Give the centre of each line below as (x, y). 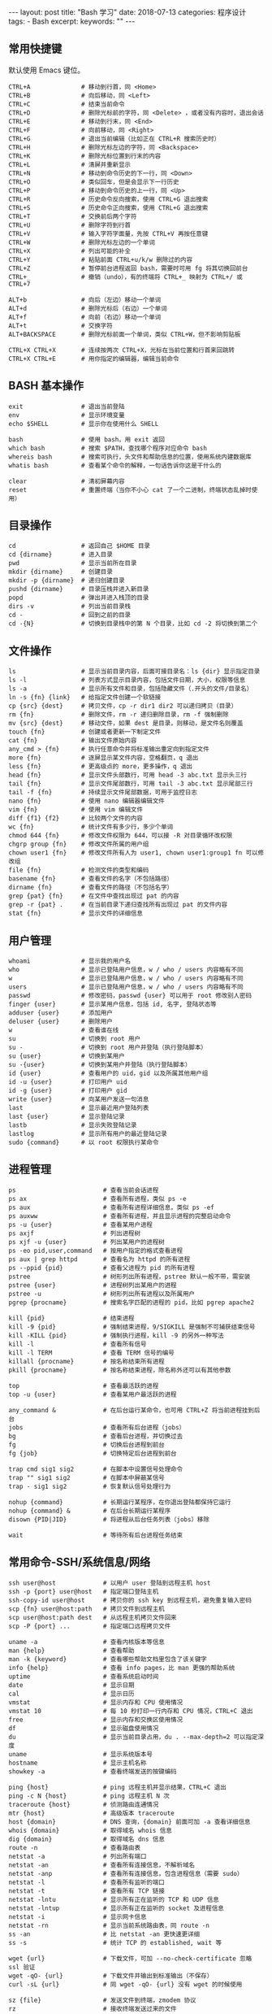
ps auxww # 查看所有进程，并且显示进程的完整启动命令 (120, 1216)
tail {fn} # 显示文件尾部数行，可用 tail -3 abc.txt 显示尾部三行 (131, 784)
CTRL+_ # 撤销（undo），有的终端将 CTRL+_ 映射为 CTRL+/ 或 (126, 277)
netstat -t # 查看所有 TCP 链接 (86, 1891)
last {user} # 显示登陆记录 (67, 1117)
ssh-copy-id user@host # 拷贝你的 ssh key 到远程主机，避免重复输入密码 (130, 1600)
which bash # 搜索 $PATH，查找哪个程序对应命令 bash (108, 448)
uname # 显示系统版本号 (80, 1754)
